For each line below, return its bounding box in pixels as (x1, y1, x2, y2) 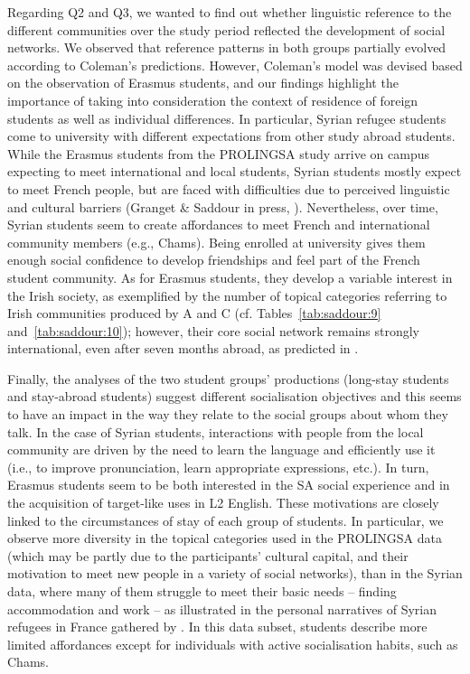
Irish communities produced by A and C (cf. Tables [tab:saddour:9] (7, 304, 381, 323)
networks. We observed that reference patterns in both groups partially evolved (7, 38, 446, 57)
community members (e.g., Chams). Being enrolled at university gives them (7, 232, 426, 251)
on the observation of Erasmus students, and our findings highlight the (7, 73, 399, 92)
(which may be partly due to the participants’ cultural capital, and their (7, 546, 409, 565)
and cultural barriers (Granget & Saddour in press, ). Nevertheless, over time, (7, 197, 438, 216)
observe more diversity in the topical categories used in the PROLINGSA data (7, 529, 443, 548)
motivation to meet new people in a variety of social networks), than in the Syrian (7, 564, 463, 583)
